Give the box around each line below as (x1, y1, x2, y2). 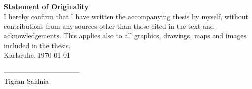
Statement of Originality (4, 1, 89, 12)
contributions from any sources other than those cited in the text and (4, 21, 214, 31)
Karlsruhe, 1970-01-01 (4, 50, 70, 60)
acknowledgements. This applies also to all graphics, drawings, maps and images (4, 30, 247, 40)
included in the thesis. (4, 40, 71, 50)
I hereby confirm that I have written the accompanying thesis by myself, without (4, 11, 248, 21)
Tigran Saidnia (4, 76, 49, 86)
